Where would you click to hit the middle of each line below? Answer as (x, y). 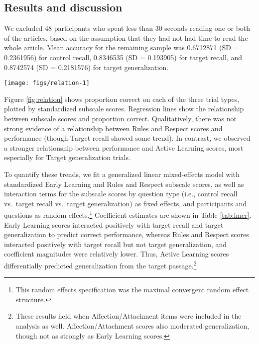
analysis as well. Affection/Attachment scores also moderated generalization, (132, 326)
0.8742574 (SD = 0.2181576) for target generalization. (86, 67)
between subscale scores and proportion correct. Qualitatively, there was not (120, 119)
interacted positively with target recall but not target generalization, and (116, 244)
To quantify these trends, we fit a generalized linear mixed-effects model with (122, 174)
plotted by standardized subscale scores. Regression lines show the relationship (124, 109)
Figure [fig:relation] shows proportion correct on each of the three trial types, (122, 99)
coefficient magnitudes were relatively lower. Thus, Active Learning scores (117, 254)
